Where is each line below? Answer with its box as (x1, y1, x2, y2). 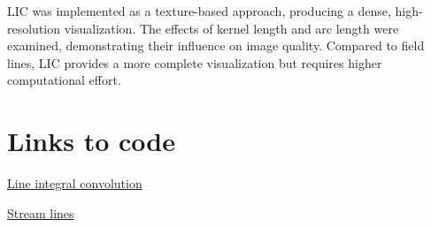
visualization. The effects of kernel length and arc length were (64, 19, 399, 37)
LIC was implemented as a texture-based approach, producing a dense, (7, 2, 391, 19)
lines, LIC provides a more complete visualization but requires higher (7, 53, 382, 72)
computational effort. (7, 71, 121, 89)
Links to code (7, 123, 175, 159)
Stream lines (7, 203, 74, 222)
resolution (7, 19, 61, 37)
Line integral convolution (7, 174, 142, 193)
